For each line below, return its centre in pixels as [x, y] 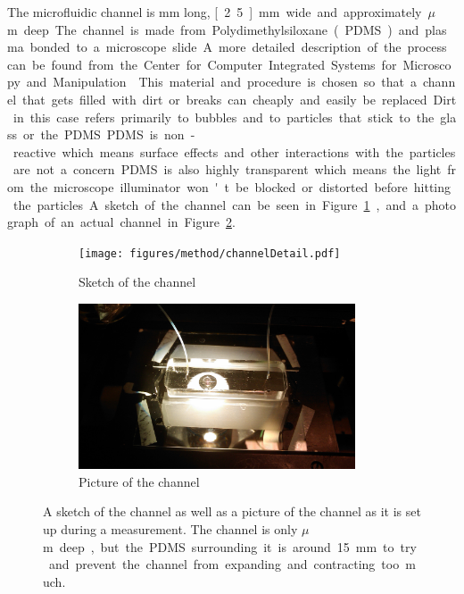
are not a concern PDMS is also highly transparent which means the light [227, 169]
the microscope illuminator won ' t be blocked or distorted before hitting [240, 186]
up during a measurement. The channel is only [170, 529]
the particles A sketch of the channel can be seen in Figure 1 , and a [215, 204]
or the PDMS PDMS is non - [109, 134]
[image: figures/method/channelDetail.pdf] [210, 253]
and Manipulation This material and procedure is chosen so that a [222, 82]
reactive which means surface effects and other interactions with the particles [234, 151]
